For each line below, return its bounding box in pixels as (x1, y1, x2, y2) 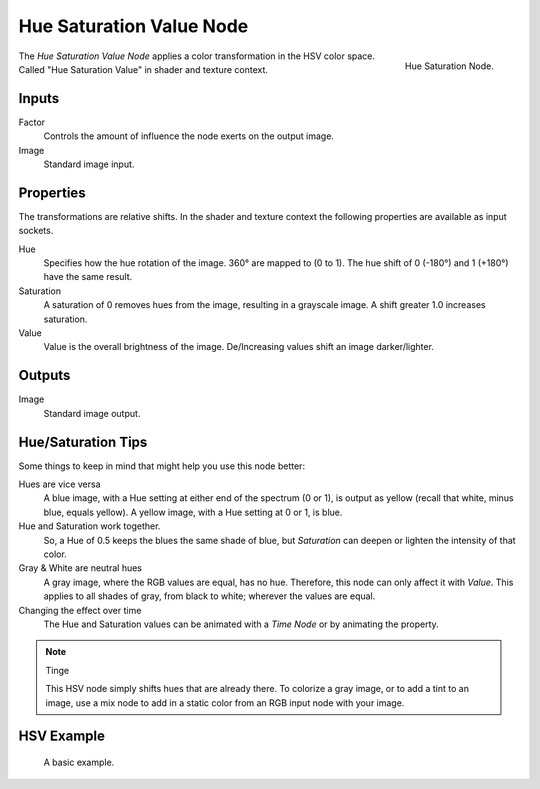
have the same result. (43, 271, 133, 283)
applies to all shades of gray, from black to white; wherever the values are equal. (43, 590, 376, 602)
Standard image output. (43, 407, 141, 419)
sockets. (18, 225, 54, 237)
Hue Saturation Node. (405, 60, 494, 72)
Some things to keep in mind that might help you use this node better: (18, 460, 305, 472)
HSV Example (18, 728, 105, 745)
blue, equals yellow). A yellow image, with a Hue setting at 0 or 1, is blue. (43, 506, 343, 518)
